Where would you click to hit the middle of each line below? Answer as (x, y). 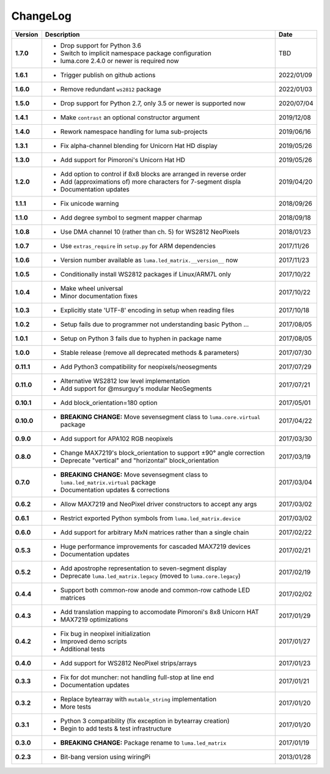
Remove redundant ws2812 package (111, 89)
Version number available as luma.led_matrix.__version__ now (149, 260)
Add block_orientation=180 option (109, 403)
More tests (76, 707)
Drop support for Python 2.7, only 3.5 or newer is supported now (153, 103)
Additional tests (82, 649)
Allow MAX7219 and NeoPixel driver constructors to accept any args (159, 504)
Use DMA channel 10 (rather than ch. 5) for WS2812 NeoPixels (150, 231)
